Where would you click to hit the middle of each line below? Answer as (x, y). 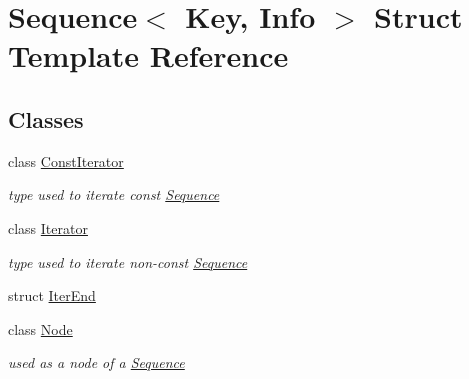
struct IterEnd (52, 295)
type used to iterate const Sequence (114, 194)
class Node (40, 328)
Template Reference (148, 55)
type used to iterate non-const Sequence (128, 261)
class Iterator (48, 227)
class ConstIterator (66, 160)
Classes (46, 118)
